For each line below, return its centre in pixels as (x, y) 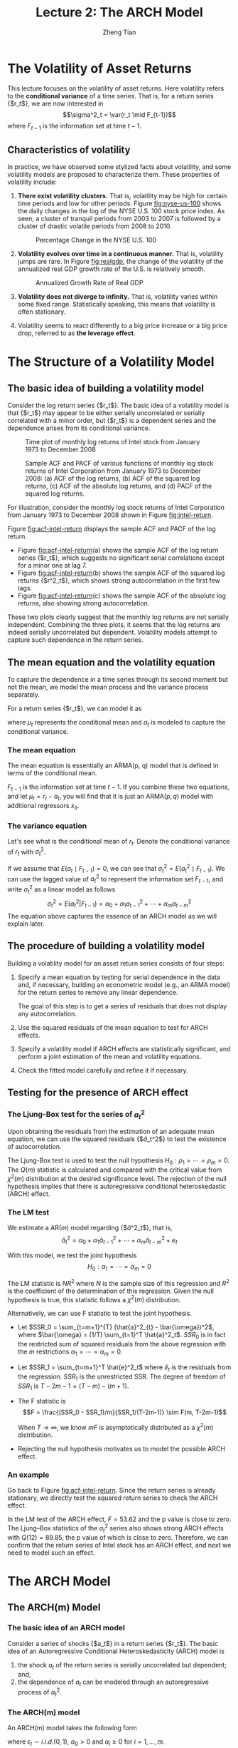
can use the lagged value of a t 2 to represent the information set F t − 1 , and (115, 879)
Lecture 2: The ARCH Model (119, 12)
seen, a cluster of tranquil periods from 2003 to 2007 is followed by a (119, 219)
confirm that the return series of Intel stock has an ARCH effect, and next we (119, 1545)
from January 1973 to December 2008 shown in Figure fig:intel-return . (110, 515)
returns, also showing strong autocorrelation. (83, 603)
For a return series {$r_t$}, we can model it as (75, 709)
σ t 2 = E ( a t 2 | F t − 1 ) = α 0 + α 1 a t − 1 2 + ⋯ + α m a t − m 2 (119, 904)
